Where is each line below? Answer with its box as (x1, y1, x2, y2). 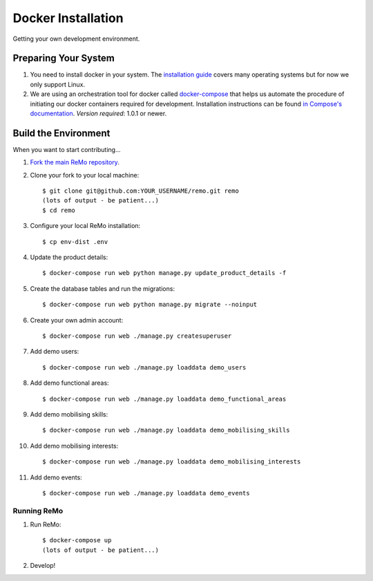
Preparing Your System (12, 53, 115, 64)
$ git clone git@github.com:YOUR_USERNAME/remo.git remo (42, 187, 240, 195)
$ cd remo (42, 206, 75, 214)
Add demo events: (30, 473, 82, 482)
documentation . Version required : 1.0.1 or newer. (30, 109, 167, 117)
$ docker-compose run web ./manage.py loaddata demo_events (42, 489, 250, 497)
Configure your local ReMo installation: (30, 222, 141, 230)
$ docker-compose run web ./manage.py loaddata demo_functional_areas (42, 394, 287, 403)
